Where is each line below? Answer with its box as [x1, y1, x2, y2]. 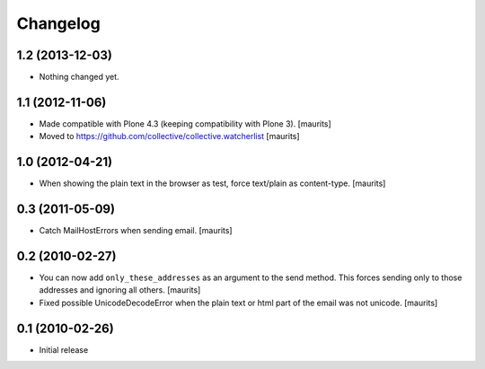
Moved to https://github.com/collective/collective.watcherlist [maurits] [39, 131, 300, 142]
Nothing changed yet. [39, 72, 120, 83]
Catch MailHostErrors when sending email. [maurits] [39, 225, 233, 236]
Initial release [39, 344, 89, 355]
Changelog [16, 13, 101, 33]
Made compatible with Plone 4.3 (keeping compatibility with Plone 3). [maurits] [39, 118, 331, 129]
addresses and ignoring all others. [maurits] [39, 285, 201, 295]
